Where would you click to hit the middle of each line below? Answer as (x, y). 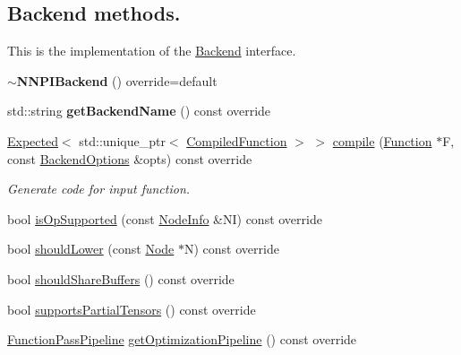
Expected (33, 140)
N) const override (231, 249)
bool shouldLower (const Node (91, 249)
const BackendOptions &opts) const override (130, 158)
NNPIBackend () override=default (117, 80)
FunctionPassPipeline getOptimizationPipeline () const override (182, 339)
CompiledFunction (237, 140)
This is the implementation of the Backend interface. (152, 51)
